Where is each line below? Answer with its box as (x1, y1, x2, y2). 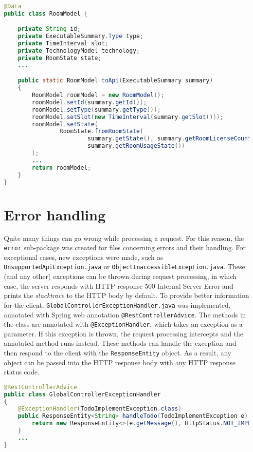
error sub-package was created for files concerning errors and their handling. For (4, 242, 246, 253)
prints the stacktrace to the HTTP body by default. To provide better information (4, 290, 249, 300)
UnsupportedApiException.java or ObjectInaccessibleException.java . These (4, 261, 245, 272)
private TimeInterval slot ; (18, 40, 108, 47)
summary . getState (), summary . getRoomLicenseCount (87, 135, 252, 142)
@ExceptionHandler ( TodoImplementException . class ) (18, 405, 182, 413)
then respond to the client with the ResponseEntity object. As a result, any (4, 348, 232, 357)
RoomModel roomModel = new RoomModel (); (32, 92, 164, 99)
